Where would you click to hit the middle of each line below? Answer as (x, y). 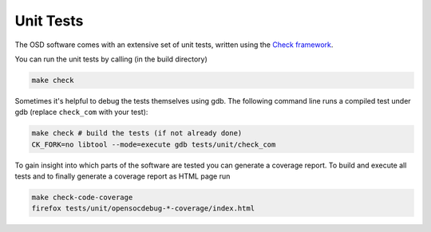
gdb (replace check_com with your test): (81, 112)
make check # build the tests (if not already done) (137, 133)
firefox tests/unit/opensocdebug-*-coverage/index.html (143, 208)
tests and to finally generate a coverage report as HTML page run (123, 176)
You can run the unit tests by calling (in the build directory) (111, 59)
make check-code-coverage (82, 198)
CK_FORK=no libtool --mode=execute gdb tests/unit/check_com (154, 144)
